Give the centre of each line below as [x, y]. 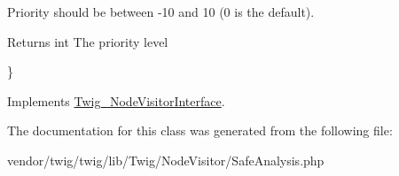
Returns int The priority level [88, 41]
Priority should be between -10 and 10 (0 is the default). [161, 11]
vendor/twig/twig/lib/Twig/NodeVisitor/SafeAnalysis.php [166, 160]
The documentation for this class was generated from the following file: [200, 130]
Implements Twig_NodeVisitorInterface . [116, 100]
